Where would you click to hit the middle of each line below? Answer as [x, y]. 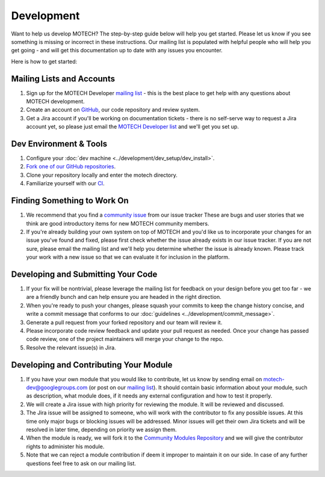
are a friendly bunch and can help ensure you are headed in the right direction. [124, 297]
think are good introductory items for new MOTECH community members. [118, 223]
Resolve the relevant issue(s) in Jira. [71, 347]
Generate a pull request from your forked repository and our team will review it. [124, 322]
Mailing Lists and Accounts [63, 78]
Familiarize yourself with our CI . [65, 183]
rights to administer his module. [65, 446]
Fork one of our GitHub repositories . [71, 167]
